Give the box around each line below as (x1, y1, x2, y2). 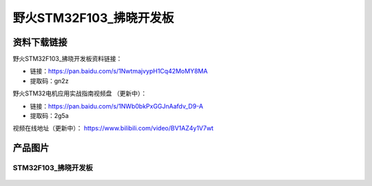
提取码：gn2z (30, 76, 69, 85)
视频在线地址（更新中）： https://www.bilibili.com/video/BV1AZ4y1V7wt (12, 124, 214, 132)
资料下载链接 (12, 36, 68, 48)
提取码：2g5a (30, 112, 69, 120)
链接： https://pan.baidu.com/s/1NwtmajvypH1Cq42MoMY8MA (30, 67, 208, 75)
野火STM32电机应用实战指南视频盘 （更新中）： (12, 89, 147, 97)
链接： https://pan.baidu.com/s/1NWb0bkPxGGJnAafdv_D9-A (30, 102, 203, 110)
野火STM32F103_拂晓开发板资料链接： (12, 55, 123, 63)
